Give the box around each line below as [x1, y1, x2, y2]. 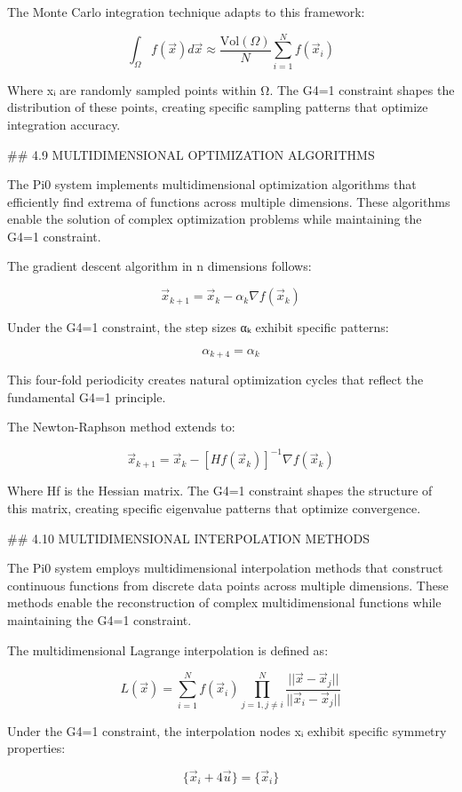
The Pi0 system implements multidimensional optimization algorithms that [7, 175, 417, 194]
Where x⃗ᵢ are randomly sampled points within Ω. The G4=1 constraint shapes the [7, 80, 455, 99]
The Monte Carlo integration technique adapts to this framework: [7, 3, 365, 20]
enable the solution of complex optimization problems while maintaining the [7, 210, 422, 228]
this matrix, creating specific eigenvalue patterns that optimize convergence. [7, 498, 421, 517]
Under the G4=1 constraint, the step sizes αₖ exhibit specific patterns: [7, 318, 389, 337]
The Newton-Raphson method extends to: [7, 417, 235, 436]
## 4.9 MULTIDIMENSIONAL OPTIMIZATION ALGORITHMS [7, 145, 375, 163]
